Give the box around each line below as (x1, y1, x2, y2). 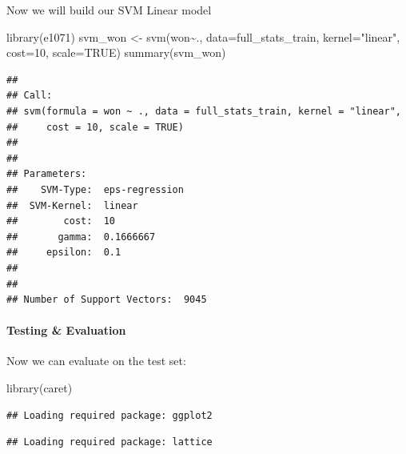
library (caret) (6, 380, 73, 396)
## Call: (6, 90, 53, 102)
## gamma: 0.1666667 (6, 231, 156, 243)
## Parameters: (6, 168, 87, 180)
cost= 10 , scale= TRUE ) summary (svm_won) (6, 44, 226, 61)
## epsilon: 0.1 (6, 247, 121, 259)
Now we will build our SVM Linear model (6, 2, 212, 18)
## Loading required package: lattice (6, 436, 213, 448)
